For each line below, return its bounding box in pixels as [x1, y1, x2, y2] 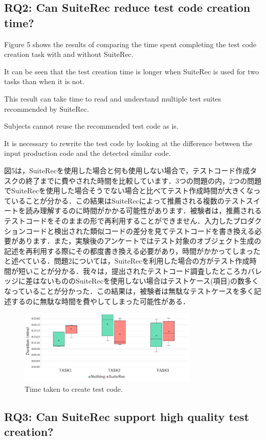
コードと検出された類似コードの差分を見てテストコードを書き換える [25, 225, 255, 236]
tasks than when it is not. [4, 76, 84, 87]
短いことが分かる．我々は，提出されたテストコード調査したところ [18, 265, 240, 276]
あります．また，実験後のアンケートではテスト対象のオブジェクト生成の [18, 235, 261, 246]
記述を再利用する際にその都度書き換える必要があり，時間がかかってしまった [4, 245, 261, 256]
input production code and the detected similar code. [4, 148, 171, 158]
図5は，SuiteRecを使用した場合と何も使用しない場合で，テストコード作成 [4, 165, 250, 175]
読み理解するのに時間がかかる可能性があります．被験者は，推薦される [25, 205, 262, 216]
